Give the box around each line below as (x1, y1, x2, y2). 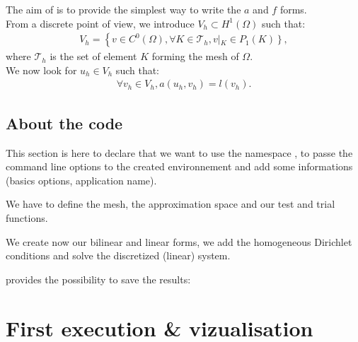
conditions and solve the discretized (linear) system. (6, 248, 231, 263)
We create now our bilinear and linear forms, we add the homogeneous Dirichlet (6, 234, 352, 249)
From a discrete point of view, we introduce (6, 16, 195, 30)
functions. (6, 211, 48, 225)
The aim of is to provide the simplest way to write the (6, 2, 241, 16)
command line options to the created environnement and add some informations (6, 159, 353, 174)
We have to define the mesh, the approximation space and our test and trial (6, 196, 335, 211)
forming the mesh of (151, 49, 239, 64)
